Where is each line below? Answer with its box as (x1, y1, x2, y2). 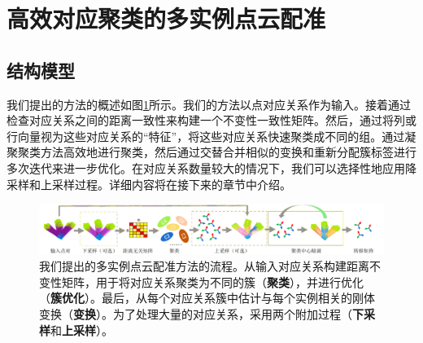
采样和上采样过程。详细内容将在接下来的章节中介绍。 (7, 175, 291, 192)
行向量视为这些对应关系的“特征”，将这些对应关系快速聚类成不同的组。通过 (7, 127, 405, 144)
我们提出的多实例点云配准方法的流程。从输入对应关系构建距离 (39, 257, 369, 275)
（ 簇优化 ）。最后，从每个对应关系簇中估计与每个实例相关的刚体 (39, 289, 375, 306)
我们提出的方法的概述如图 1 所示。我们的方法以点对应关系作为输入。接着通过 (7, 95, 411, 112)
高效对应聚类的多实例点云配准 (7, 2, 326, 35)
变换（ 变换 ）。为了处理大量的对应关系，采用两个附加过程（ (39, 306, 352, 323)
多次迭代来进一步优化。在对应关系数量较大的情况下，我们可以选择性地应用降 (7, 159, 416, 176)
